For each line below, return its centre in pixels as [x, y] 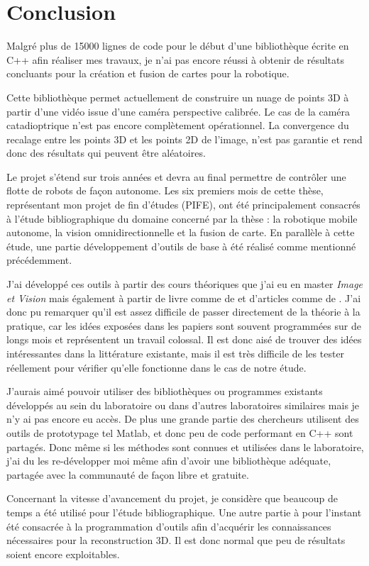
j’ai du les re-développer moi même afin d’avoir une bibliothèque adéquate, [169, 461]
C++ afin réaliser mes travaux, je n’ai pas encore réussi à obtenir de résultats [175, 59]
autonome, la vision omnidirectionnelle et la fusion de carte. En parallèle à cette [181, 232]
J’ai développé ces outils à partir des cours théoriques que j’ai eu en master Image [185, 284]
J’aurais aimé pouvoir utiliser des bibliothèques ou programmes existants [165, 391]
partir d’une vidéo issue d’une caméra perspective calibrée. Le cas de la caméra [178, 111]
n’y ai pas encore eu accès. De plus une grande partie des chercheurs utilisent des [183, 419]
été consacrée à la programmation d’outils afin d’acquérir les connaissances [169, 526]
